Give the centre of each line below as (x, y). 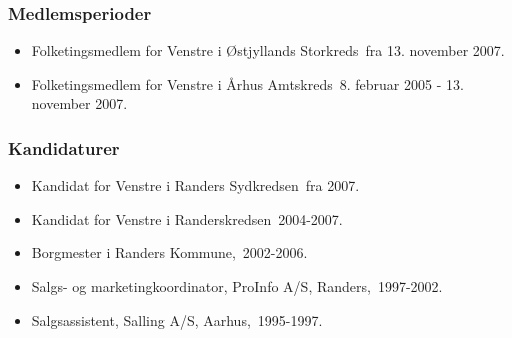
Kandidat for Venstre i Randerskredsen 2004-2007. (187, 218)
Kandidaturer (64, 147)
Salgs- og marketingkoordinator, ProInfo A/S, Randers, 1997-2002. (237, 286)
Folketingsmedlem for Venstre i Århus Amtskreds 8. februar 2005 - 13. (247, 83)
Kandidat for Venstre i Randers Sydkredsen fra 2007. (195, 185)
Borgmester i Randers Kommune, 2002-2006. (169, 252)
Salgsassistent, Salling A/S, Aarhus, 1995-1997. (177, 319)
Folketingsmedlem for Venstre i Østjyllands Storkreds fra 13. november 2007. (268, 50)
